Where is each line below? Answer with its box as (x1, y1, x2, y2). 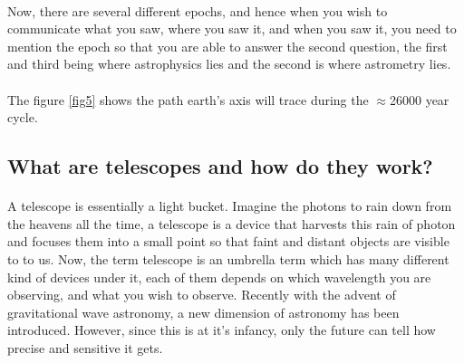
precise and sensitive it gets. (7, 338, 163, 357)
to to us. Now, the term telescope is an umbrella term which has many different (7, 249, 449, 268)
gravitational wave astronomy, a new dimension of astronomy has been (7, 302, 400, 321)
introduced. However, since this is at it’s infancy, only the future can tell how (7, 320, 436, 339)
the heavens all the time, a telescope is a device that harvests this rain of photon (7, 214, 456, 233)
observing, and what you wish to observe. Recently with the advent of (7, 285, 396, 304)
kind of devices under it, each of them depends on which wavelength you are (7, 267, 431, 286)
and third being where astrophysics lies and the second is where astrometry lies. (7, 54, 451, 73)
